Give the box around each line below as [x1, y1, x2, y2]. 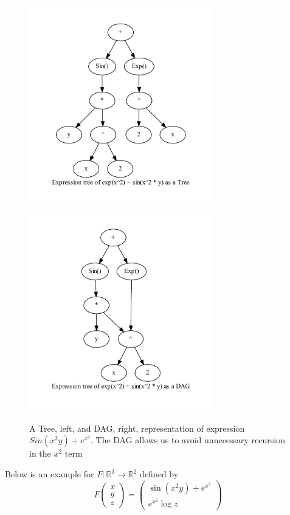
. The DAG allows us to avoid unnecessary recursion [90, 434, 286, 446]
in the [29, 447, 51, 460]
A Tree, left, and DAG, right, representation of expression [29, 421, 245, 434]
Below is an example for [5, 468, 94, 480]
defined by [140, 468, 179, 480]
